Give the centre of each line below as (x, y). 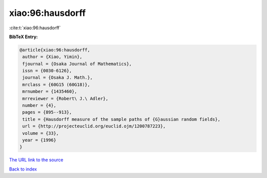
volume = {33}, (41, 133)
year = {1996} (39, 140)
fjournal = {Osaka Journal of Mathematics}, (77, 64)
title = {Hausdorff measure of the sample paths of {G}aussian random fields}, (121, 119)
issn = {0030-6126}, (47, 71)
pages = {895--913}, (47, 112)
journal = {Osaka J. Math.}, (58, 78)
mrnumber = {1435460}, (50, 91)
